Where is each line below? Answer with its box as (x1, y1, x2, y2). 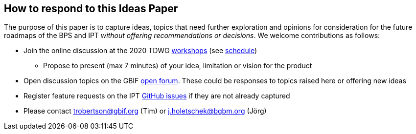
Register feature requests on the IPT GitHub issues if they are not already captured (23, 92, 290, 100)
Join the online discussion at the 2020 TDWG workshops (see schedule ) (23, 46, 257, 55)
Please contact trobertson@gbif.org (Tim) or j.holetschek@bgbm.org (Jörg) (23, 107, 267, 115)
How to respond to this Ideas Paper (4, 2, 178, 15)
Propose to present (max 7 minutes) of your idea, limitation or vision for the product (43, 61, 312, 70)
